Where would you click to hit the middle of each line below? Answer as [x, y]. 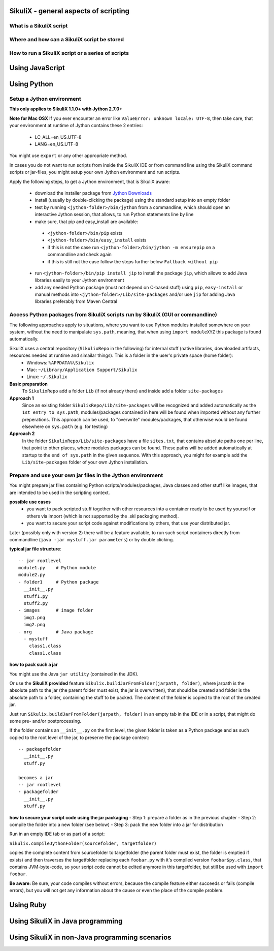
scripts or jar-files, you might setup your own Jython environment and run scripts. [95, 172]
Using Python [31, 84]
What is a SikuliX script [39, 26]
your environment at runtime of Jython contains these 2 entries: [76, 126]
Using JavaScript [37, 68]
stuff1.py [36, 596]
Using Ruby [28, 905]
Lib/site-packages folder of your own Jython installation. [85, 462]
